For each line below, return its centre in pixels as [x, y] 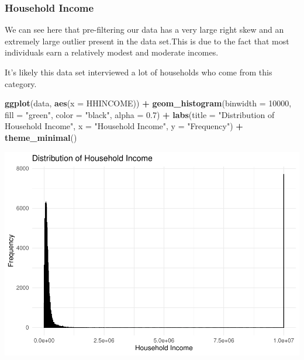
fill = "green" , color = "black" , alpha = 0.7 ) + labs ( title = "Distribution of [140, 114]
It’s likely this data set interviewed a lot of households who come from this [139, 72]
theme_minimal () [41, 137]
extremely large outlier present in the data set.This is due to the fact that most [147, 41]
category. [21, 83]
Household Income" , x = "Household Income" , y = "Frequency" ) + [124, 126]
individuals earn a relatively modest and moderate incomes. [112, 52]
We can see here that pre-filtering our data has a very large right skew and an [144, 30]
